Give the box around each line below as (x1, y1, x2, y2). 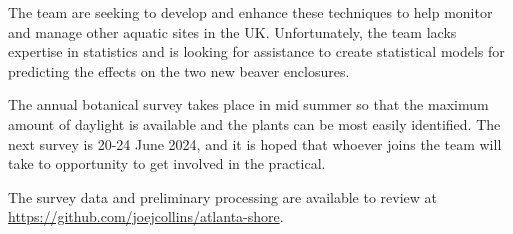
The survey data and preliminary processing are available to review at (8, 186, 438, 207)
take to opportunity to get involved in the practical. (8, 153, 326, 174)
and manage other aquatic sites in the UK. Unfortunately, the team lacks (8, 21, 457, 42)
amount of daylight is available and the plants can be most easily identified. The (8, 113, 501, 134)
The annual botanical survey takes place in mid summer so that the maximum (8, 94, 489, 115)
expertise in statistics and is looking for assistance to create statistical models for (8, 41, 505, 62)
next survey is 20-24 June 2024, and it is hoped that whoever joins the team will (8, 133, 502, 154)
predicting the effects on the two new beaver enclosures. (8, 60, 350, 81)
